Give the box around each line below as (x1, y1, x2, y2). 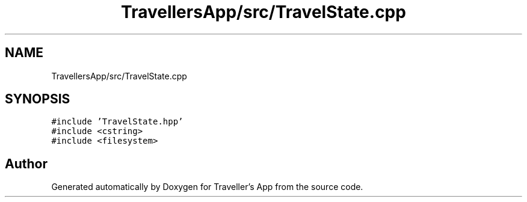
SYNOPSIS (5, 91, 70, 107)
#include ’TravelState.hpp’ (51, 117, 183, 127)
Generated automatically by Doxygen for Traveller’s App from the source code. (51, 182, 363, 192)
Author (5, 156, 48, 171)
